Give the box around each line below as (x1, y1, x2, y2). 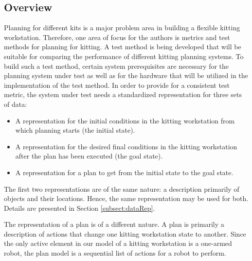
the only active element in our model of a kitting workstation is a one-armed (4, 238, 232, 248)
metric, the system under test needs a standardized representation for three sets (4, 89, 242, 100)
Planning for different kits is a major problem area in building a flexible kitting (4, 22, 240, 33)
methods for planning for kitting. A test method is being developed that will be (4, 41, 241, 52)
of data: (4, 99, 27, 109)
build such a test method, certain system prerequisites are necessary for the (4, 60, 229, 71)
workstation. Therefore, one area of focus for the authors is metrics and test (4, 32, 230, 42)
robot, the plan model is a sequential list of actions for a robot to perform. (4, 248, 226, 258)
